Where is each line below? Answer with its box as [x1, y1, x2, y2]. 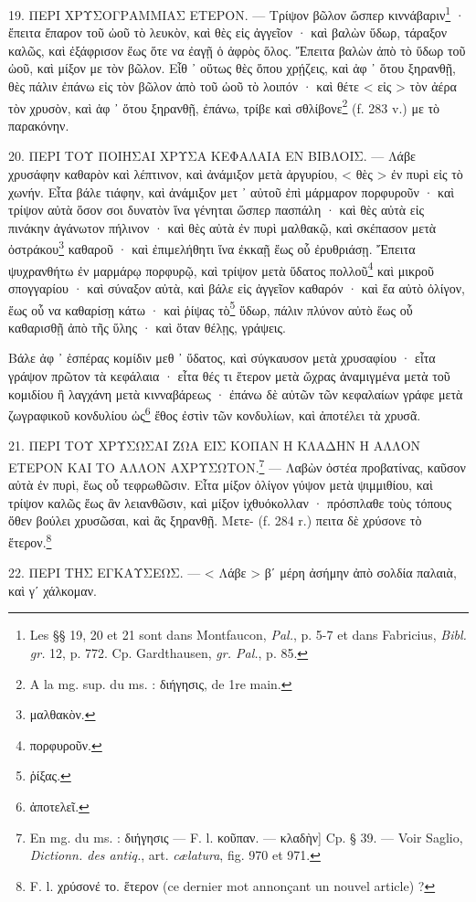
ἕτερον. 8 [8, 530, 52, 551]
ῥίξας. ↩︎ [29, 766, 71, 785]
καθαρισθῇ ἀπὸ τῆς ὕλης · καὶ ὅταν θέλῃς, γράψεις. [8, 317, 286, 336]
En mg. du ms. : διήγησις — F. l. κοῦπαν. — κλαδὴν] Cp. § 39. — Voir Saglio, [29, 827, 463, 846]
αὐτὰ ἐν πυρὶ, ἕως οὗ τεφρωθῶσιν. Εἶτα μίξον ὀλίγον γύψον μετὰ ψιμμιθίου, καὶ [8, 475, 433, 494]
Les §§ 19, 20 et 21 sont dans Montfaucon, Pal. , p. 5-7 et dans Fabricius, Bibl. [29, 625, 467, 644]
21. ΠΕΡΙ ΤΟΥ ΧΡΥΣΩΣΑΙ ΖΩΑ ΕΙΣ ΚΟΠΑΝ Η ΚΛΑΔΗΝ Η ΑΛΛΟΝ [8, 436, 421, 455]
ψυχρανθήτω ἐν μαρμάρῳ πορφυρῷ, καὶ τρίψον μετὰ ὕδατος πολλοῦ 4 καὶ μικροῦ [8, 258, 434, 280]
